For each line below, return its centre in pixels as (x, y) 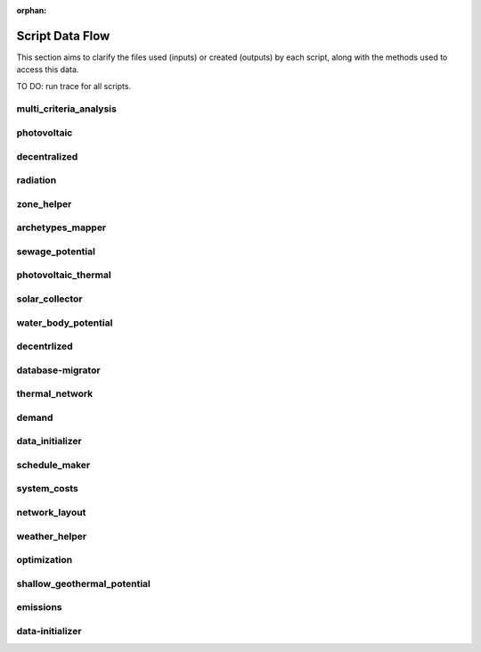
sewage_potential (56, 252)
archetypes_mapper (61, 227)
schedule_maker (53, 465)
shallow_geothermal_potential (84, 583)
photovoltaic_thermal (64, 275)
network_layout (51, 513)
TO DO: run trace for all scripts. (74, 86)
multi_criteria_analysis (67, 109)
